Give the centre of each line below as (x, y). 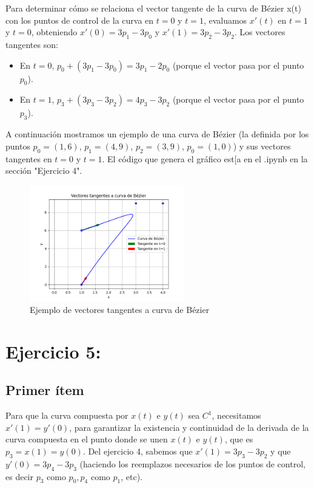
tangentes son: (32, 44)
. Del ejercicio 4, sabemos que (138, 451)
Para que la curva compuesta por (67, 415)
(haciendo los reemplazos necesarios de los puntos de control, (192, 463)
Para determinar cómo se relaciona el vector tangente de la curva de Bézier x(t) (153, 8)
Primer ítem (45, 390)
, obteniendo (54, 32)
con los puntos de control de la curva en (80, 20)
